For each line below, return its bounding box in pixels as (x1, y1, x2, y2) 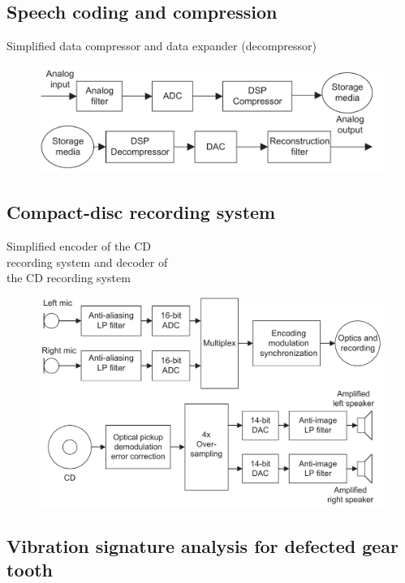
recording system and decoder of (6, 253, 168, 270)
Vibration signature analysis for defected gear (6, 533, 399, 558)
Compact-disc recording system (6, 199, 276, 225)
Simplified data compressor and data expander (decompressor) (6, 37, 317, 54)
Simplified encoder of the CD (6, 238, 151, 255)
